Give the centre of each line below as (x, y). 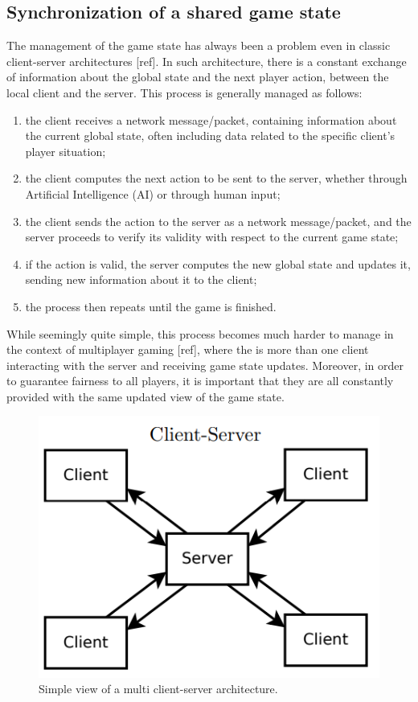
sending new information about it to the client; (141, 279)
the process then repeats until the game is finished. (151, 306)
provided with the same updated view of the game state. (145, 396)
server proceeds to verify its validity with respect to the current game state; (212, 237)
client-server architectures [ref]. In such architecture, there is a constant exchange (207, 61)
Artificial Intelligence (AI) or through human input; (153, 193)
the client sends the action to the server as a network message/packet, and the (218, 221)
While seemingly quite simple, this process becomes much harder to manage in (200, 333)
